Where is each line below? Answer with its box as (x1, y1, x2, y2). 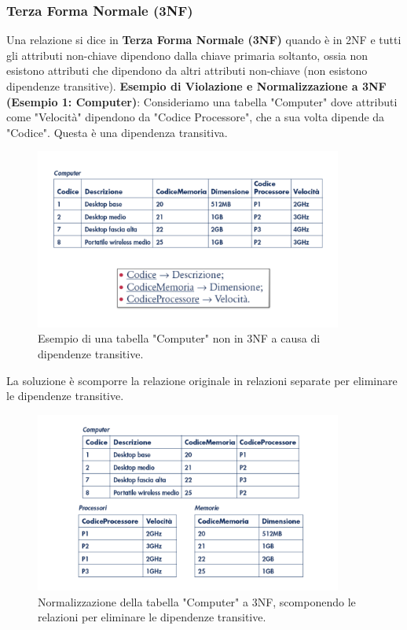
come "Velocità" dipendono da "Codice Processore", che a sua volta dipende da (6, 109, 385, 125)
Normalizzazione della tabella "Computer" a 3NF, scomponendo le (38, 593, 356, 610)
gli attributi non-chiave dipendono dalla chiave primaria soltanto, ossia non (6, 46, 368, 63)
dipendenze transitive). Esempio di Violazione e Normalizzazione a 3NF (6, 78, 387, 94)
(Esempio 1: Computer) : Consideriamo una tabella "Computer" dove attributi (6, 93, 398, 109)
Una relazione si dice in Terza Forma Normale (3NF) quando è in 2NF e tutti (6, 31, 401, 48)
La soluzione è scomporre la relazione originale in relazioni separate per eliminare (6, 372, 398, 388)
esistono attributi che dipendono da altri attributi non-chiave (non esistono (6, 62, 368, 79)
